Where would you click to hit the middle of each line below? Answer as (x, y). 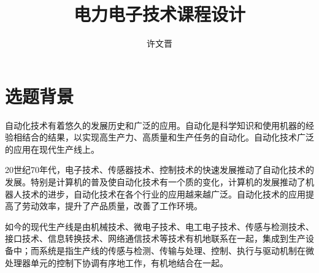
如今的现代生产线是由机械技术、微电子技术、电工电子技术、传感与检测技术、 (159, 226)
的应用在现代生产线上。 (52, 149)
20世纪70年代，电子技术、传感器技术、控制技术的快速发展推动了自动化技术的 (159, 170)
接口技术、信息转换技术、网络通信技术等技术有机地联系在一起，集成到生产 (155, 238)
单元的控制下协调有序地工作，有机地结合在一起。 (129, 262)
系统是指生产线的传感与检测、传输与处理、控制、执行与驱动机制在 (172, 250)
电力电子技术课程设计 (159, 14)
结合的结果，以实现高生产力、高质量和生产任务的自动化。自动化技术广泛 (168, 137)
